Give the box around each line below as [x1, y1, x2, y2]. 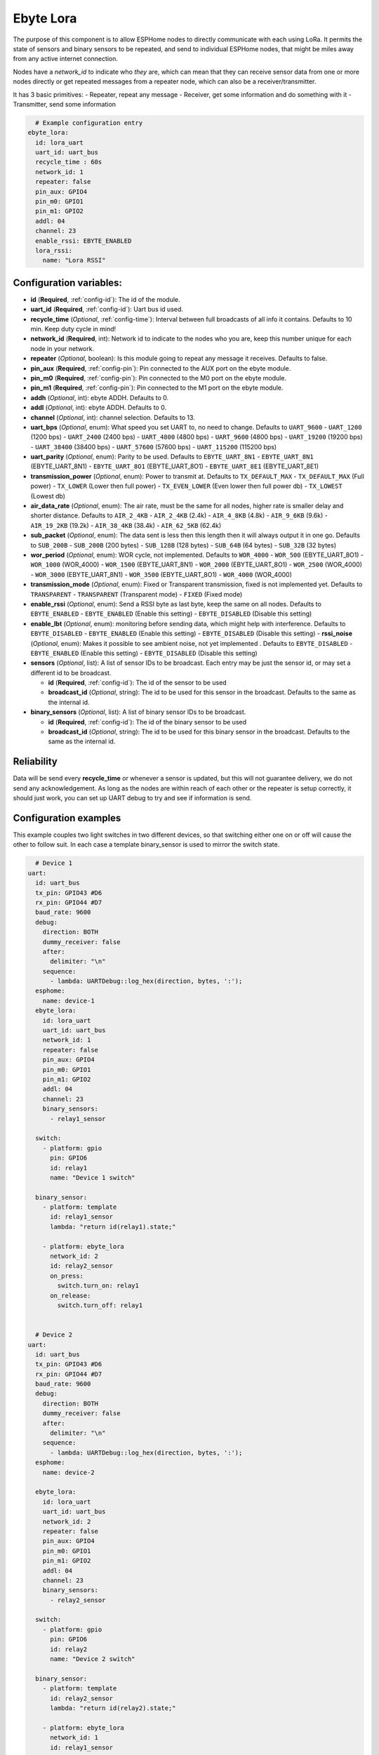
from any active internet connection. [13, 55, 119, 63]
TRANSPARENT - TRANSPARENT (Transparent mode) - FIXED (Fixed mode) [30, 590, 243, 598]
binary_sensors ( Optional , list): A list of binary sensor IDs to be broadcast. [30, 708, 246, 716]
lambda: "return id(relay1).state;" [50, 1222, 176, 1231]
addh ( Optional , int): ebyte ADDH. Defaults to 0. [30, 393, 169, 402]
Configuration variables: [13, 277, 123, 289]
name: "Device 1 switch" [50, 1173, 136, 1181]
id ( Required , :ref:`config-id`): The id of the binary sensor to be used [48, 717, 247, 726]
